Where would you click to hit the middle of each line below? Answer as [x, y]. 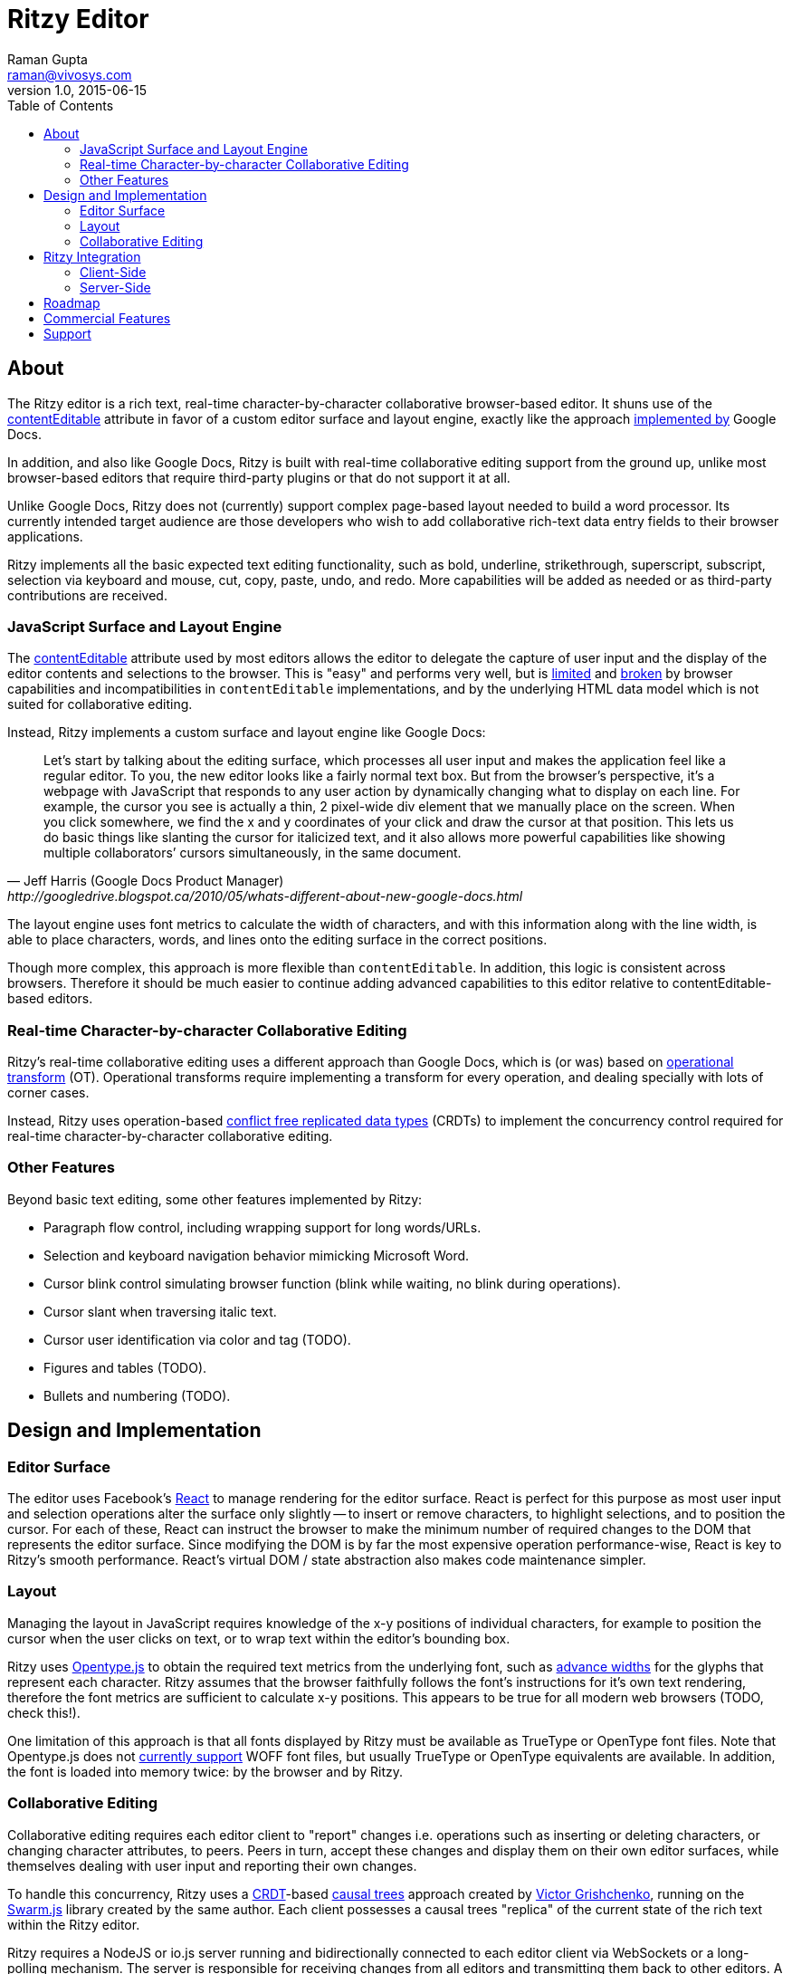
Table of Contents [61, 105]
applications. [45, 536]
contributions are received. [87, 595]
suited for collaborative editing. [100, 704]
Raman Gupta [48, 59]
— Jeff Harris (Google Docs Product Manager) [146, 881]
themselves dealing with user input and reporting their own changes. [212, 1865]
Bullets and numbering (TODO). [137, 1395]
